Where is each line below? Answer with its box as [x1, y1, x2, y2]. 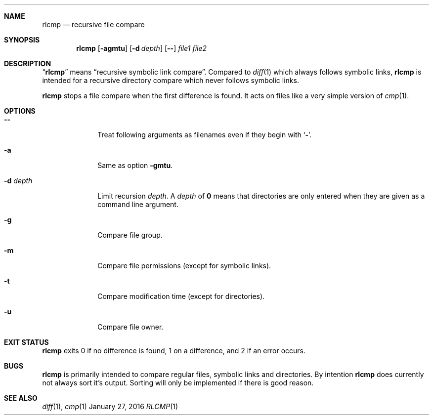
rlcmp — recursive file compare [42, 20, 145, 29]
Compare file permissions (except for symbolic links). [97, 261, 271, 270]
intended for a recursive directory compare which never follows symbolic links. [42, 76, 299, 84]
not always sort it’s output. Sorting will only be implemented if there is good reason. [42, 378, 314, 387]
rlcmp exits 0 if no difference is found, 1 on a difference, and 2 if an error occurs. [42, 346, 306, 355]
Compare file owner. [97, 323, 164, 331]
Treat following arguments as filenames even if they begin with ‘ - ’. [97, 130, 312, 139]
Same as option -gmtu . [97, 161, 173, 169]
